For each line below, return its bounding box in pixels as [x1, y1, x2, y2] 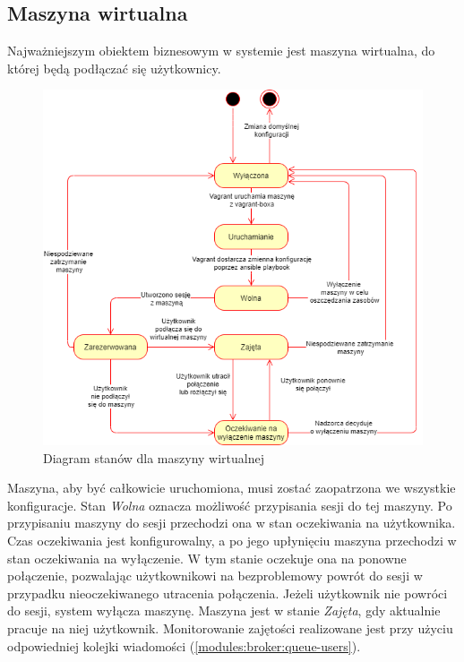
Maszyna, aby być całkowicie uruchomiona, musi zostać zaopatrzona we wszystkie [7, 478, 456, 497]
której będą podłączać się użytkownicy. [7, 58, 221, 77]
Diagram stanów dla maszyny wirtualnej [43, 448, 264, 467]
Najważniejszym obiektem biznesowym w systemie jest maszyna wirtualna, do [7, 41, 435, 60]
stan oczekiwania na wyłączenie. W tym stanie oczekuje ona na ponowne [7, 548, 407, 567]
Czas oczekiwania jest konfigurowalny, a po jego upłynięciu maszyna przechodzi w [7, 531, 457, 550]
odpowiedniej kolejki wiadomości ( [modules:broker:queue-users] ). [7, 636, 361, 655]
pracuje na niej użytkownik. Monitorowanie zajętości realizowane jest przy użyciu [7, 619, 453, 638]
